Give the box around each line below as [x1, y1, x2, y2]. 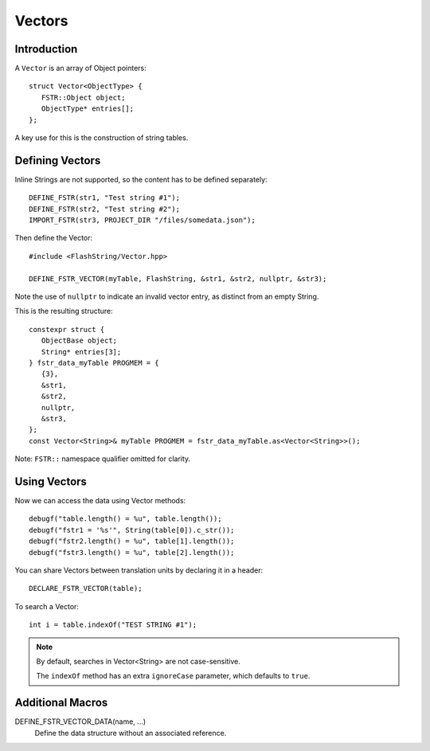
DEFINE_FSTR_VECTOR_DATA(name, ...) [14, 717, 147, 726]
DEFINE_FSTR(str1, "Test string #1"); [29, 194, 181, 202]
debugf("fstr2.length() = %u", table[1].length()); [29, 537, 235, 546]
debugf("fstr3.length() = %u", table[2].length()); [29, 548, 235, 557]
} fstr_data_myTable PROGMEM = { [29, 358, 159, 367]
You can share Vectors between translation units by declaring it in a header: [14, 565, 264, 575]
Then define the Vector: [14, 233, 93, 243]
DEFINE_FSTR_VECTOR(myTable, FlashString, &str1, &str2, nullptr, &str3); [29, 274, 327, 283]
